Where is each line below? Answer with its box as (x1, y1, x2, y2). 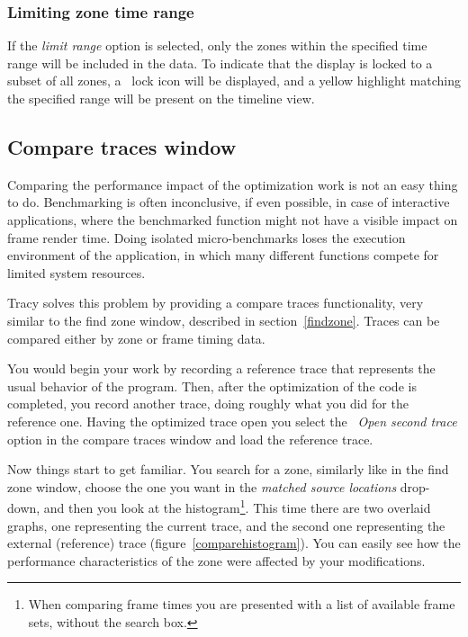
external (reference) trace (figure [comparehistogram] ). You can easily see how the (7, 534, 461, 552)
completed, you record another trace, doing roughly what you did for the (7, 394, 409, 413)
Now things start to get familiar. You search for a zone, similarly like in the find (7, 460, 449, 479)
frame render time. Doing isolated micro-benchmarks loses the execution (7, 228, 406, 247)
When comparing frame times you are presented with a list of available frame (28, 595, 455, 614)
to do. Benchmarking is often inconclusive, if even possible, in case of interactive (7, 193, 450, 211)
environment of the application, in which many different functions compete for (7, 246, 439, 265)
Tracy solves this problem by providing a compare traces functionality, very (7, 293, 424, 312)
